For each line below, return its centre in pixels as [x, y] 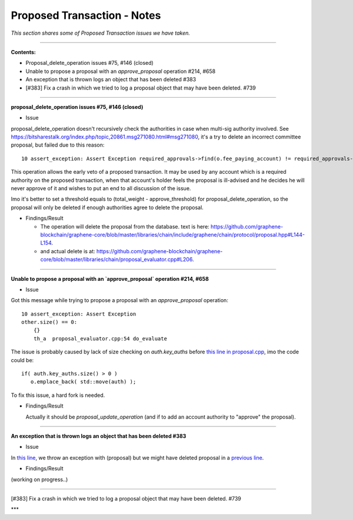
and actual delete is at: [68, 251]
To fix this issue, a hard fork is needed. [58, 395]
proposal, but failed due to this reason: [58, 145]
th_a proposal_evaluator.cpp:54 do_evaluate [100, 338]
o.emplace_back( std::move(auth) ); [83, 382]
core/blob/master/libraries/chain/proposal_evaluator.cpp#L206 [116, 260]
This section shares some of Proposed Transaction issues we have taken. [101, 33]
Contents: [24, 52]
